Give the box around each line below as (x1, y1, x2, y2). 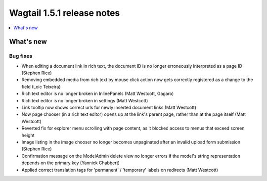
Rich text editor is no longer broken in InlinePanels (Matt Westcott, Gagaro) (21, 90, 174, 96)
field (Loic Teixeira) (21, 84, 61, 90)
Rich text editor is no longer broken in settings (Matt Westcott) (21, 97, 148, 103)
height (21, 132, 35, 138)
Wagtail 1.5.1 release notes (9, 7, 120, 18)
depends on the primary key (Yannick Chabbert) (21, 160, 120, 166)
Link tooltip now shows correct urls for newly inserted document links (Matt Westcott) (21, 104, 197, 111)
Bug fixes (9, 52, 33, 59)
